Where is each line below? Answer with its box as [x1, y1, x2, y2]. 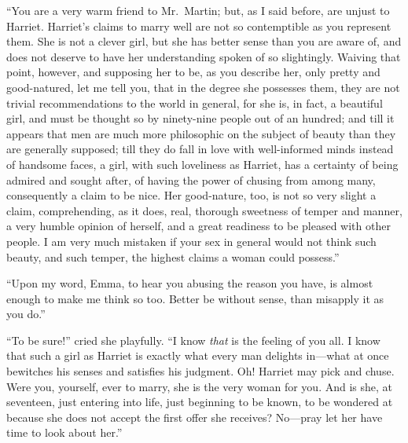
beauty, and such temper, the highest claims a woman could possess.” [6, 248, 340, 265]
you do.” [6, 306, 46, 322]
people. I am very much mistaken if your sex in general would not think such [6, 232, 377, 249]
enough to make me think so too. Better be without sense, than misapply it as [6, 290, 384, 306]
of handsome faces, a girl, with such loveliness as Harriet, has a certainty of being [6, 156, 399, 172]
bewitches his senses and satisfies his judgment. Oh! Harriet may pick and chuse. [6, 363, 395, 379]
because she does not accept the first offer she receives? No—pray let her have [6, 408, 383, 425]
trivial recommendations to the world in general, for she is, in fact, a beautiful [6, 94, 383, 111]
